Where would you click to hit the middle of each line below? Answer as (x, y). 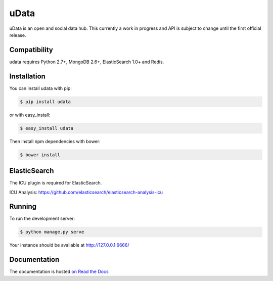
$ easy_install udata (47, 128)
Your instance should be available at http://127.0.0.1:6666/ (69, 245)
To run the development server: (42, 219)
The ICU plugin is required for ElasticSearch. (56, 183)
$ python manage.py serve (52, 232)
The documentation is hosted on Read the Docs (59, 272)
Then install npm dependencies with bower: (55, 141)
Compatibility (31, 50)
